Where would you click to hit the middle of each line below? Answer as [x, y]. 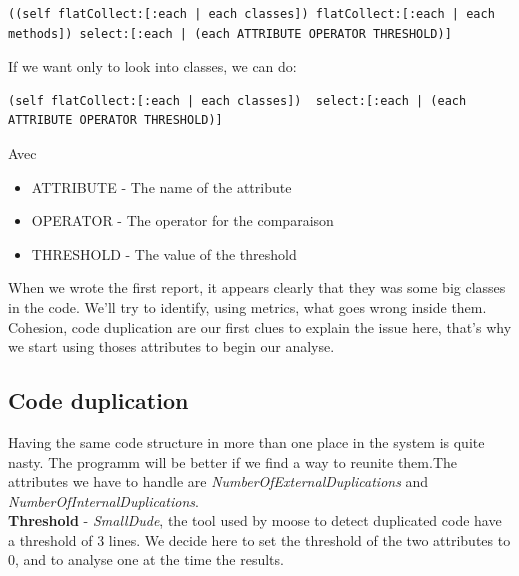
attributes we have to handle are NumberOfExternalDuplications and [218, 481]
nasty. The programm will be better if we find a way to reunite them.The [232, 461]
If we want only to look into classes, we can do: [152, 66]
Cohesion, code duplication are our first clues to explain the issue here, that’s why [260, 326]
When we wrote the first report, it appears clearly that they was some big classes [257, 287]
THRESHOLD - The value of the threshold [164, 253]
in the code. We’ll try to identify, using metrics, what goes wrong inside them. [247, 306]
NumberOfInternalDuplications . [103, 500]
